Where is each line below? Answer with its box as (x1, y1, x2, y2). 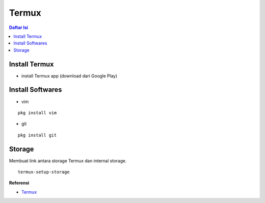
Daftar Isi (9, 25, 28, 30)
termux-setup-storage (18, 169, 70, 175)
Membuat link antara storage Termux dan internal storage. (9, 157, 127, 164)
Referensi (9, 180, 29, 186)
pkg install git (18, 132, 57, 138)
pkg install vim (18, 110, 57, 115)
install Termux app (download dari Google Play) (21, 73, 118, 78)
